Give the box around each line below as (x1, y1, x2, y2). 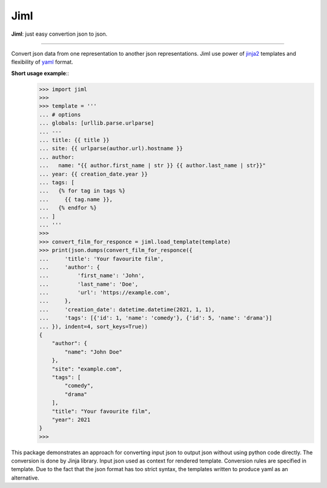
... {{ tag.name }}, (39, 196, 113, 203)
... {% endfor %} (39, 205, 97, 211)
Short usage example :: (11, 70, 70, 77)
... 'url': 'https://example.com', (39, 289, 171, 296)
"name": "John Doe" (64, 348, 122, 355)
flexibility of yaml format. (11, 58, 74, 66)
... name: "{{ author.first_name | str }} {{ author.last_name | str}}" (39, 162, 266, 169)
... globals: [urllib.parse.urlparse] (39, 120, 154, 127)
